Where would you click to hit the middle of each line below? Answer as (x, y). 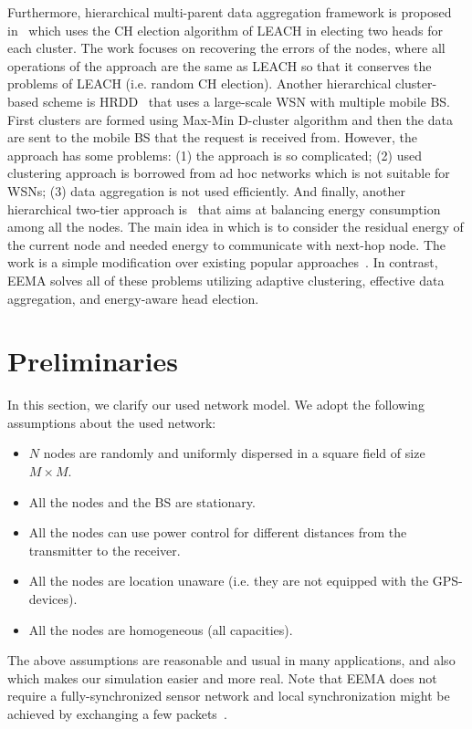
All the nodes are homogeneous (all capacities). (161, 629)
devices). (53, 598)
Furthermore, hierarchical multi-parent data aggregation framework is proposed (230, 12)
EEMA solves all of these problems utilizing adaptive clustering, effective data (226, 280)
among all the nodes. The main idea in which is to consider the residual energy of (236, 227)
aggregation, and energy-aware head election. (133, 298)
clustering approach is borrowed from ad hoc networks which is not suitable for (229, 173)
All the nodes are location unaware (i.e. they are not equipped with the (229, 581)
